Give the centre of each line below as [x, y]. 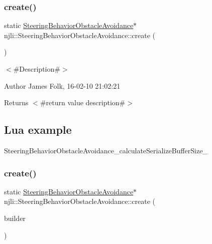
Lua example [38, 130]
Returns [16, 102]
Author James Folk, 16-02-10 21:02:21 [62, 85]
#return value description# [83, 102]
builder [15, 218]
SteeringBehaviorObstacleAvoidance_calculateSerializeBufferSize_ [106, 150]
